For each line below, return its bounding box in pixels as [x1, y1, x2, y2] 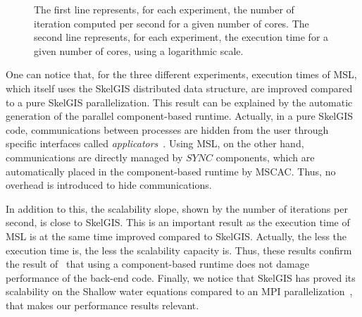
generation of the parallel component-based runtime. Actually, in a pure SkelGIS [6, 108, 354, 123]
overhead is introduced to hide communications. [6, 178, 212, 192]
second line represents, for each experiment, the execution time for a [34, 30, 329, 44]
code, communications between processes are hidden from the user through [6, 122, 329, 137]
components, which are [216, 149, 315, 164]
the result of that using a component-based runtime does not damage [6, 256, 309, 271]
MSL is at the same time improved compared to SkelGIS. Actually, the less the [6, 228, 347, 243]
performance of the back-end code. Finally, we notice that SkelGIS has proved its [6, 270, 356, 285]
